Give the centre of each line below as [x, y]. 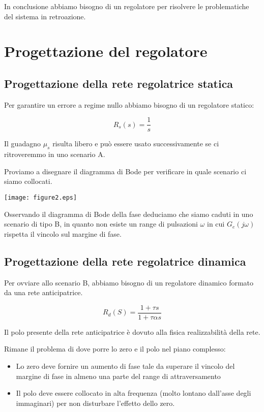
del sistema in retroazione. [45, 16]
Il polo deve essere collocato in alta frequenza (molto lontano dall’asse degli [134, 393]
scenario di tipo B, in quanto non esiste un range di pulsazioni [101, 224]
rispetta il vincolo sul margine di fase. [63, 233]
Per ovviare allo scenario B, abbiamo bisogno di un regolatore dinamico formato [129, 282]
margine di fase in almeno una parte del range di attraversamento [118, 376]
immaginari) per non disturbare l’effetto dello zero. [95, 403]
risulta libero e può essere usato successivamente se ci [136, 144]
